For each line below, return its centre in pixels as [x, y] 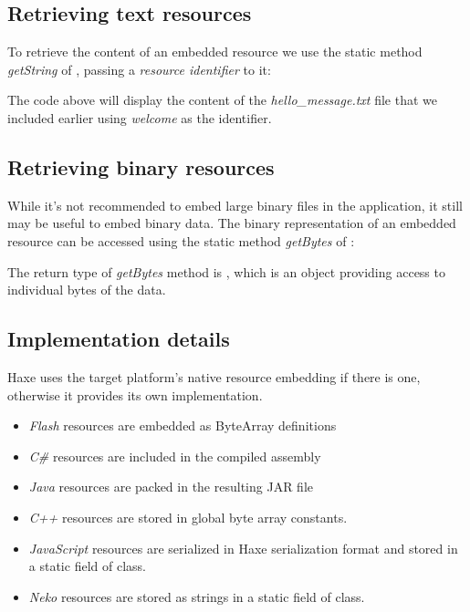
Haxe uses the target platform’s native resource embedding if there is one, [214, 376]
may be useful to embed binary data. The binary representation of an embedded [232, 223]
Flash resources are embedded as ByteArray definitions [183, 425]
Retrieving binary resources [141, 166]
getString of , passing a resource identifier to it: [139, 69]
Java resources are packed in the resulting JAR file [171, 487]
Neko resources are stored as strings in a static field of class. [197, 596]
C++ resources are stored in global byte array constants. [188, 517]
